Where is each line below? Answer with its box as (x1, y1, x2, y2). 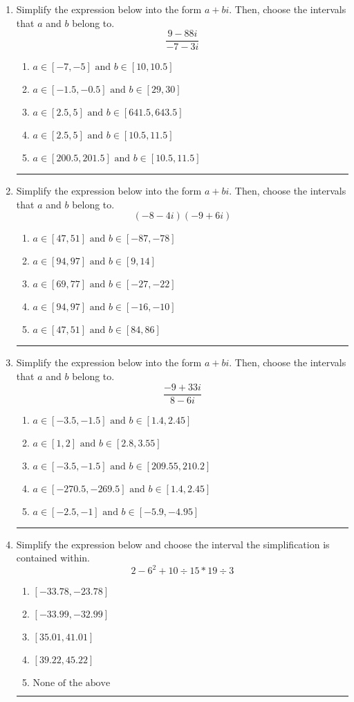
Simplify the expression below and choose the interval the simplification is (16, 537, 330, 551)
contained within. (16, 550, 90, 565)
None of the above (32, 678, 111, 689)
